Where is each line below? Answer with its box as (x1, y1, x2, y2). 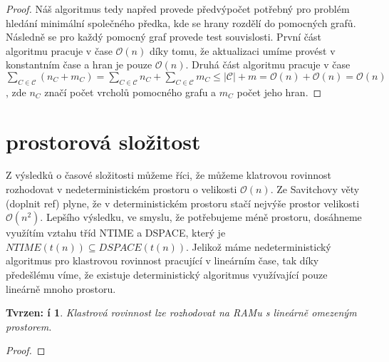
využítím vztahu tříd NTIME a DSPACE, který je (6, 225, 226, 240)
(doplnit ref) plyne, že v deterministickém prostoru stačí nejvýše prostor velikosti (6, 195, 360, 210)
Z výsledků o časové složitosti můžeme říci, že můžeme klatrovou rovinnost (6, 167, 331, 182)
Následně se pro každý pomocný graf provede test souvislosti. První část (6, 29, 322, 44)
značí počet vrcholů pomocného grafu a (44, 84, 217, 99)
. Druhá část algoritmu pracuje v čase (185, 57, 351, 72)
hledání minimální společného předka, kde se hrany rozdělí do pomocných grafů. (6, 15, 356, 30)
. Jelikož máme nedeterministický (186, 239, 331, 254)
